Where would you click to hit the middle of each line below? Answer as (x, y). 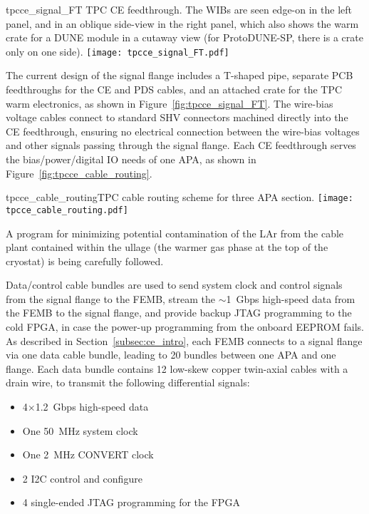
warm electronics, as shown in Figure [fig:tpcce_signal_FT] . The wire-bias (170, 103)
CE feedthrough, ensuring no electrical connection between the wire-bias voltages (183, 131)
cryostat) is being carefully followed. (85, 261)
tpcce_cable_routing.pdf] (67, 210)
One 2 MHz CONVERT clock (88, 454)
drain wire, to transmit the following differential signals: (128, 382)
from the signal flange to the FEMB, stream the (111, 298)
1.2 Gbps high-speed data (92, 407)
